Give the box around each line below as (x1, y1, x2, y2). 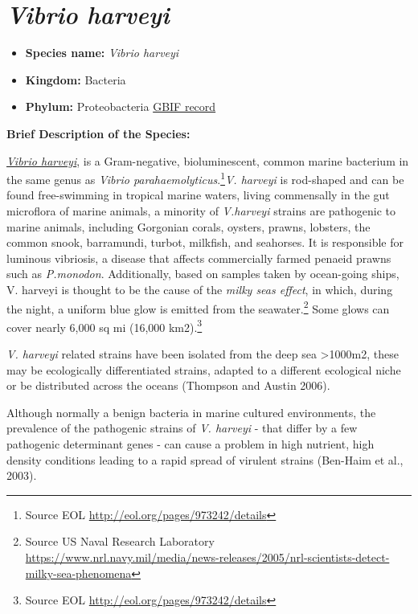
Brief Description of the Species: (6, 125, 191, 141)
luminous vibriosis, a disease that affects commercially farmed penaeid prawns (6, 249, 391, 266)
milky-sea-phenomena (25, 564, 132, 581)
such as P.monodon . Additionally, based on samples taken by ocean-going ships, (6, 265, 400, 282)
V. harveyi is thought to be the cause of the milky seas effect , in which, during (6, 280, 393, 297)
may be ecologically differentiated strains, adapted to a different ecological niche (6, 361, 401, 378)
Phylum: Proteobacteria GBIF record (25, 98, 216, 115)
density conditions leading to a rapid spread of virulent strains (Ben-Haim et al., (6, 451, 404, 468)
